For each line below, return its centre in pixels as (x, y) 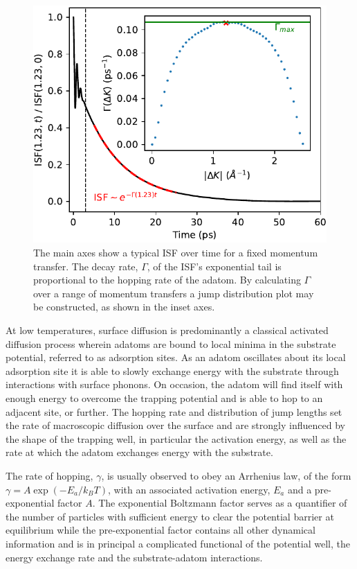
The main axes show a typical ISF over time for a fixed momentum (176, 253)
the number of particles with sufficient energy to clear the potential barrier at (170, 516)
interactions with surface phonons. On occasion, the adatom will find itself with (174, 384)
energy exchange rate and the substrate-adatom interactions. (134, 557)
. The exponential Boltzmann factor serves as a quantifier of (220, 503)
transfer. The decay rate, (86, 266)
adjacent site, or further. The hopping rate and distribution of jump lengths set (174, 411)
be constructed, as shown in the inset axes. (124, 307)
